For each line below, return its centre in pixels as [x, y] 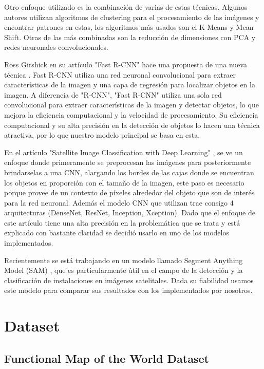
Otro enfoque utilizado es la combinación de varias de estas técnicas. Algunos [126, 7]
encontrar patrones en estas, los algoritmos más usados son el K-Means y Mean [129, 27]
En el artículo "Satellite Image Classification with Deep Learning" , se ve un [124, 152]
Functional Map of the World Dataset [107, 358]
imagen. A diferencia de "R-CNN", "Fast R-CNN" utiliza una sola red [113, 94]
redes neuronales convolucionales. [56, 47]
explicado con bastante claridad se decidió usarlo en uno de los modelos [117, 233]
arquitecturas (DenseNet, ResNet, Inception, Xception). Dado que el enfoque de [130, 213]
